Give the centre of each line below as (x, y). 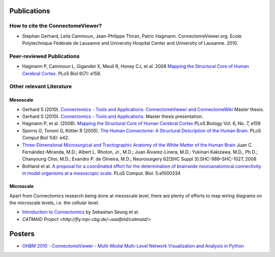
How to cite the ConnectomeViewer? (56, 26)
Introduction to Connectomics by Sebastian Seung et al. (81, 212)
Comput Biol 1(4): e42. (46, 138)
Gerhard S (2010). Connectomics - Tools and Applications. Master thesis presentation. (113, 116)
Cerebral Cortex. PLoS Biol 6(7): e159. (62, 73)
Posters (22, 234)
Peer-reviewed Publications (45, 56)
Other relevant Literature (41, 86)
